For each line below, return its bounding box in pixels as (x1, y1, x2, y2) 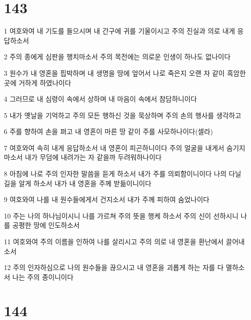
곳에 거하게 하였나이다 (4, 77, 72, 87)
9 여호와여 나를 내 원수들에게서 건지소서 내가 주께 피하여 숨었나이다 (4, 194, 210, 204)
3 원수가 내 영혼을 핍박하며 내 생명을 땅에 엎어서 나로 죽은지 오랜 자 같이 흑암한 (4, 67, 246, 78)
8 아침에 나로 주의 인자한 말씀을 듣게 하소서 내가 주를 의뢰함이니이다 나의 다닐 (4, 168, 241, 179)
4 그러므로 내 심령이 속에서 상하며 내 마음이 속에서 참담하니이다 (4, 94, 197, 104)
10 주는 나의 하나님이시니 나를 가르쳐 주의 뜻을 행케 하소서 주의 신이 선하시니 (4, 210, 239, 220)
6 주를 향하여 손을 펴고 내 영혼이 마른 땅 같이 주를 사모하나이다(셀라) (4, 126, 213, 136)
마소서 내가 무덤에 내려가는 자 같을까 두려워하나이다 (4, 152, 162, 162)
